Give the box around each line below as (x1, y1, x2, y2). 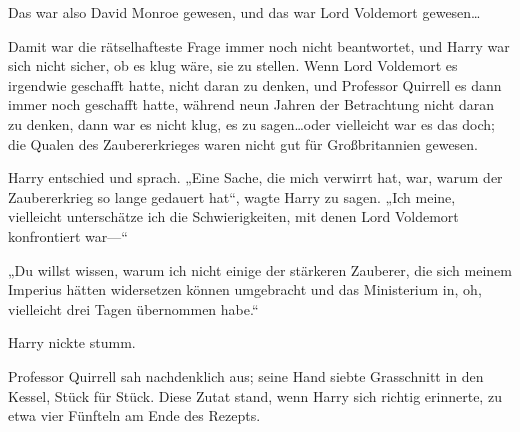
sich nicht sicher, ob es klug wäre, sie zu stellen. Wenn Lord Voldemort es (8, 55, 458, 76)
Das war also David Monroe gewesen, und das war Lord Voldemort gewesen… (8, 2, 481, 22)
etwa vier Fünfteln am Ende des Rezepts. (8, 405, 261, 426)
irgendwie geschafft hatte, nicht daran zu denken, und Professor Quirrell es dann (8, 74, 502, 95)
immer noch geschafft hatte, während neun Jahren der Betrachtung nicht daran (8, 94, 495, 115)
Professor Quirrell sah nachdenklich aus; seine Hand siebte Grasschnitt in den (8, 365, 484, 386)
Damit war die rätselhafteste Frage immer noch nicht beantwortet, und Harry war (8, 35, 510, 56)
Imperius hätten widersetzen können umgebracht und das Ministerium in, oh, (8, 279, 482, 300)
